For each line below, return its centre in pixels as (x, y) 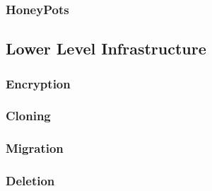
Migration (35, 148)
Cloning (28, 116)
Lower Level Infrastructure (106, 48)
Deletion (30, 181)
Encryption (38, 83)
